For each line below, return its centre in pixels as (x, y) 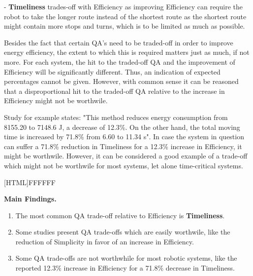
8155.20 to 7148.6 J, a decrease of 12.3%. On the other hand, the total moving (122, 127)
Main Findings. (30, 199)
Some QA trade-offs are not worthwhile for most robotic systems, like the (126, 258)
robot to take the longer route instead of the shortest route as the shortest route (125, 16)
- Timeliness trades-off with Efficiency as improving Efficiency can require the (123, 6)
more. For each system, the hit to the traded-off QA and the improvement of (120, 61)
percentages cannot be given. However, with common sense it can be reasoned (121, 81)
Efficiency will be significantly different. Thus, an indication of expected (112, 71)
